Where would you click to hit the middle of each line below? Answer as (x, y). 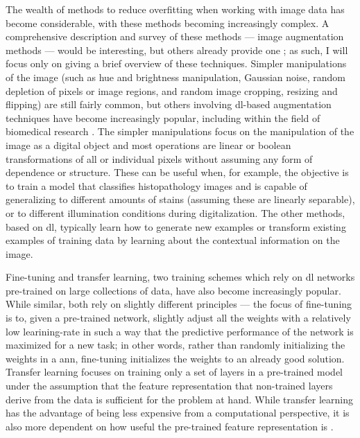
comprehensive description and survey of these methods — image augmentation (175, 36)
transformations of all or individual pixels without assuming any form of (159, 158)
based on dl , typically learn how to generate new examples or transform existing (176, 226)
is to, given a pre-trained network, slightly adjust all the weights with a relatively (178, 318)
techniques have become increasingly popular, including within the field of (163, 117)
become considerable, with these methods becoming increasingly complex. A (168, 23)
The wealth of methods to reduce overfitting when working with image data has (175, 9)
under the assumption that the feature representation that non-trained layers (169, 386)
